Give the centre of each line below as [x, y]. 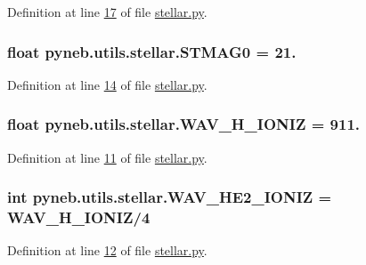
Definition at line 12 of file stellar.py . [107, 250]
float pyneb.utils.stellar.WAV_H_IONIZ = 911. [184, 124]
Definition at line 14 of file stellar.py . [107, 84]
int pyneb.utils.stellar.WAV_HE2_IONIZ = [170, 197]
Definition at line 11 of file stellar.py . [107, 157]
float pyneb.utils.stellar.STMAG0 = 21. [152, 51]
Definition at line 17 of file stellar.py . [107, 12]
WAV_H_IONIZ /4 [79, 217]
